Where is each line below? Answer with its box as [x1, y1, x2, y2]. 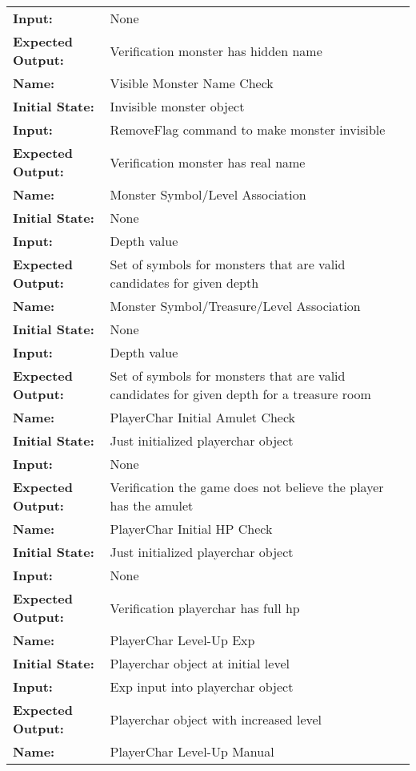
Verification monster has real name [110, 152, 306, 172]
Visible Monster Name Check [110, 74, 274, 92]
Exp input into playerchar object [110, 677, 294, 696]
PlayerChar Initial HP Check [110, 519, 273, 538]
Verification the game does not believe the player [110, 478, 384, 496]
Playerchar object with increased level [110, 709, 322, 729]
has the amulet [110, 496, 194, 515]
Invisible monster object [110, 97, 245, 115]
